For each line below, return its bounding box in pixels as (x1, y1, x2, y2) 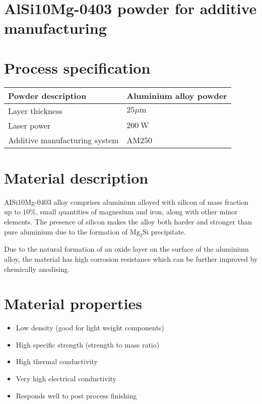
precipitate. (151, 226, 186, 237)
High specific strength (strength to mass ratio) (16, 339, 160, 350)
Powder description (8, 89, 87, 101)
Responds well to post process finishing (16, 390, 137, 400)
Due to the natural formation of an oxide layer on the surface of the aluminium (4, 244, 249, 254)
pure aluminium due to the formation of (4, 226, 128, 237)
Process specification (4, 57, 151, 78)
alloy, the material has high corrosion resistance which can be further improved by (4, 253, 258, 264)
